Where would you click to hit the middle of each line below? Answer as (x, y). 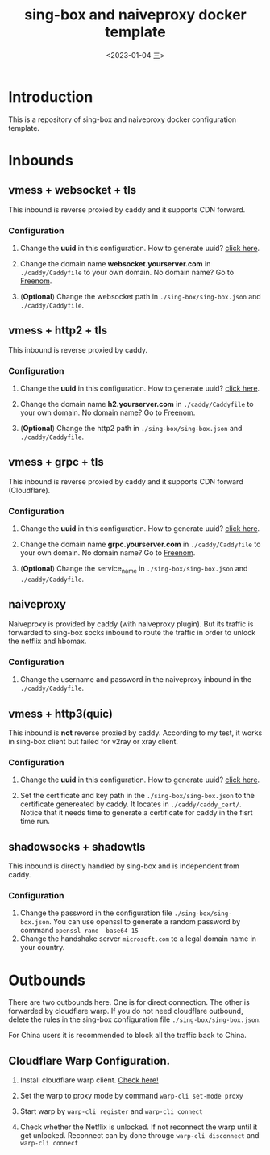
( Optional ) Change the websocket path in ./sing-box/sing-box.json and (141, 296)
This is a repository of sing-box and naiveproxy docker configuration (123, 119)
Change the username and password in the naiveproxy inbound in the (136, 680)
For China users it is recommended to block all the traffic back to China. (128, 1036)
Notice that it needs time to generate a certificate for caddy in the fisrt (136, 813)
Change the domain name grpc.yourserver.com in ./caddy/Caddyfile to (140, 544)
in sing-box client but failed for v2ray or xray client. (93, 741)
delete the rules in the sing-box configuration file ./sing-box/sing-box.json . (135, 1019)
